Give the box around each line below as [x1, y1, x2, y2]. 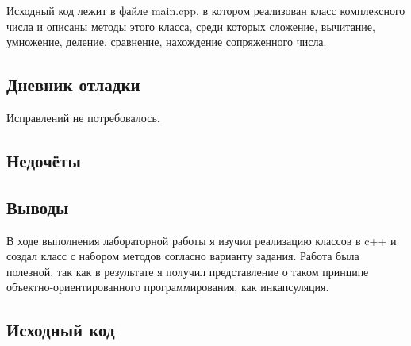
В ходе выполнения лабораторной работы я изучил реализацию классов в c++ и [6, 232, 397, 248]
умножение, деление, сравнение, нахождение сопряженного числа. [6, 33, 327, 50]
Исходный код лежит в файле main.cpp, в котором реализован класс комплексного [6, 2, 405, 18]
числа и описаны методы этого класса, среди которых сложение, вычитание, [6, 17, 375, 34]
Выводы [6, 194, 69, 219]
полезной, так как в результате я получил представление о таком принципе [6, 263, 369, 279]
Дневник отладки [6, 72, 140, 97]
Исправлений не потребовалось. [6, 109, 160, 125]
